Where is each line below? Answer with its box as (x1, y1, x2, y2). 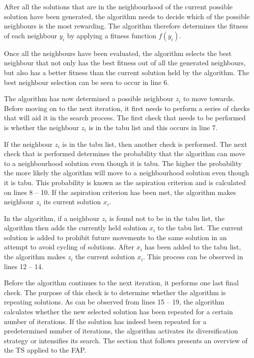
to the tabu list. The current (157, 222, 243, 233)
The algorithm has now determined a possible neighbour (4, 93, 173, 104)
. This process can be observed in (143, 251, 243, 262)
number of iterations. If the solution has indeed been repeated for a (4, 316, 207, 326)
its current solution (43, 196, 101, 207)
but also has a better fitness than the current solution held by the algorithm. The (4, 67, 250, 77)
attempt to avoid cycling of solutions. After (4, 242, 135, 252)
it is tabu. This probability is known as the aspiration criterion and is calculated (4, 177, 246, 187)
